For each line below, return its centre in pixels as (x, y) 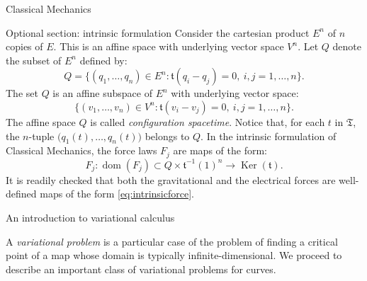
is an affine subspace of (102, 93)
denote (347, 46)
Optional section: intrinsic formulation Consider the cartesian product (158, 32)
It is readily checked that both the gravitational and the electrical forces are (171, 179)
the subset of (34, 60)
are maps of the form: (220, 150)
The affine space (41, 121)
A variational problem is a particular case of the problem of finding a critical (172, 241)
